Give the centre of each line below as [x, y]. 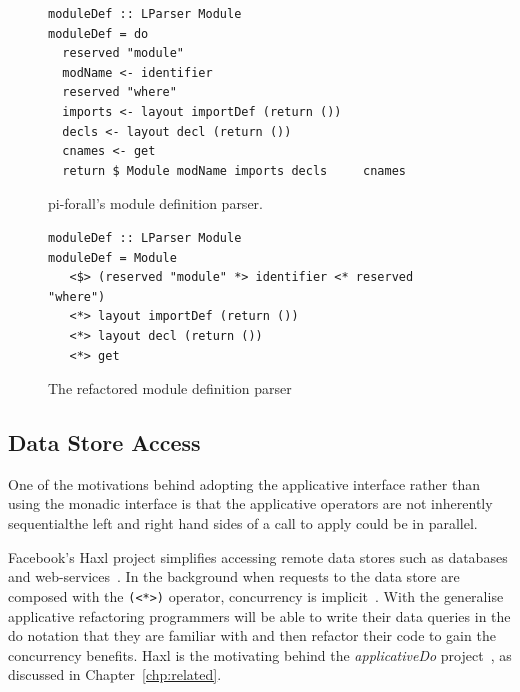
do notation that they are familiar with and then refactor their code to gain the [252, 635]
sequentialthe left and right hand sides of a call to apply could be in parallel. [243, 523]
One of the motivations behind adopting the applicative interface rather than [244, 483]
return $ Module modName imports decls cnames [234, 170]
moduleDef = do [98, 33]
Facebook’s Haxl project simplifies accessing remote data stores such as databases [258, 556]
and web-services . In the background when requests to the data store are [234, 576]
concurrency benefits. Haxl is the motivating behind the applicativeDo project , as [260, 654]
